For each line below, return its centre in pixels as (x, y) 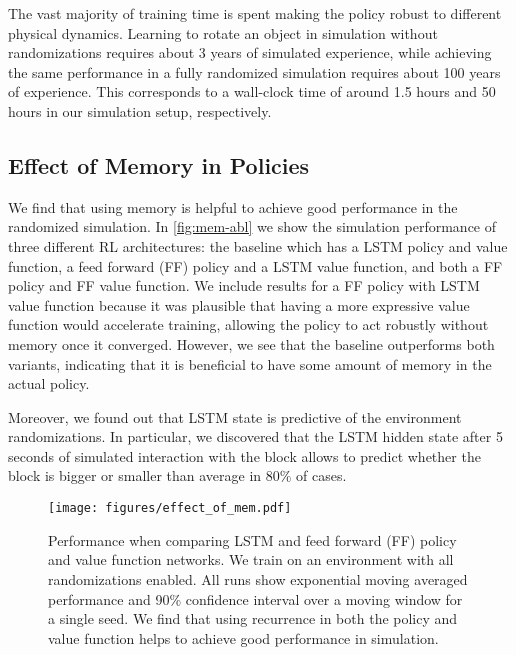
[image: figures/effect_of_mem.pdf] (170, 508)
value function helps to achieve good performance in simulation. (243, 637)
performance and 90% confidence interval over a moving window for (255, 598)
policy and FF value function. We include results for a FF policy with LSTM (244, 285)
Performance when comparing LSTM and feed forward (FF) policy (252, 539)
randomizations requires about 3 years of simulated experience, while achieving (250, 52)
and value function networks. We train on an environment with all (251, 559)
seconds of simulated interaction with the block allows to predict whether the (244, 455)
